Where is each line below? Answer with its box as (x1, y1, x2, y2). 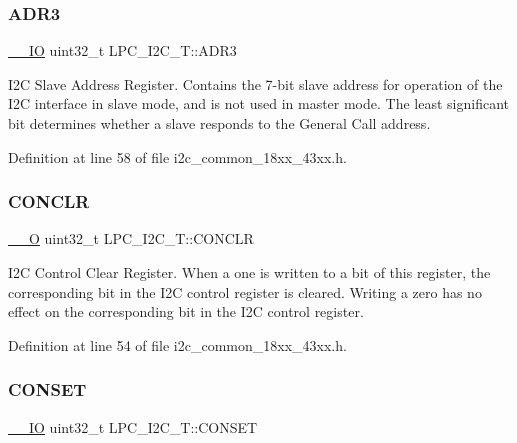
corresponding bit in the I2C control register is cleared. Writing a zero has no (8, 281, 482, 302)
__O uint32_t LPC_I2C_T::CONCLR (8, 228, 254, 249)
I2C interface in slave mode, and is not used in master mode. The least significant (8, 93, 509, 114)
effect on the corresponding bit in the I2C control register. (8, 301, 364, 322)
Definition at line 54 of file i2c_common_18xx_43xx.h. (8, 334, 347, 355)
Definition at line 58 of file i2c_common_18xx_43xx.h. (8, 146, 347, 167)
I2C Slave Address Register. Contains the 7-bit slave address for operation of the (8, 73, 503, 94)
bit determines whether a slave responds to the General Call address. (8, 113, 431, 133)
